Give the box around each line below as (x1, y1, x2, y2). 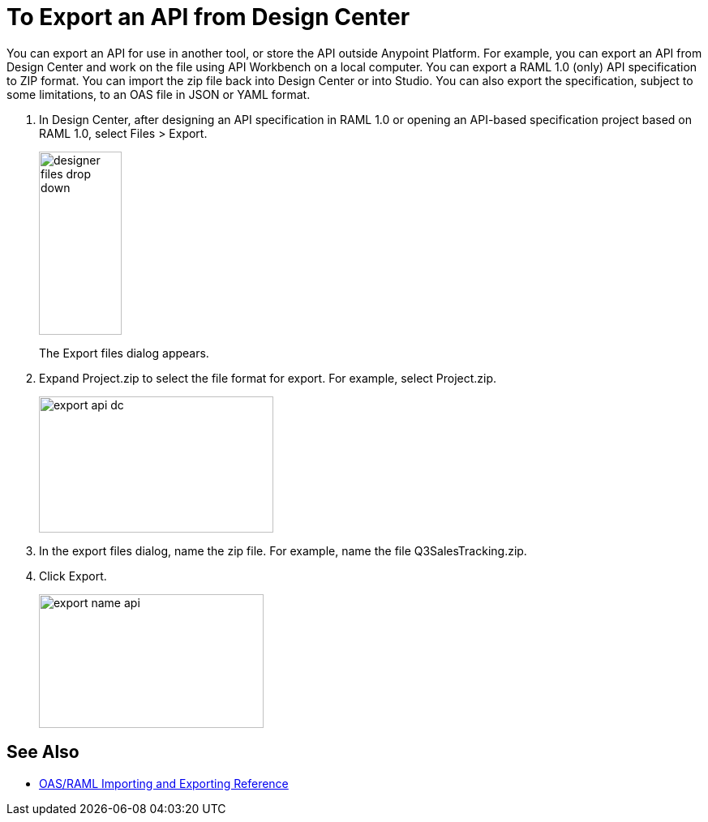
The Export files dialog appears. (39, 345, 209, 360)
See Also (6, 742, 79, 763)
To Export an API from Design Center (6, 3, 410, 31)
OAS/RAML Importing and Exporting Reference (39, 776, 289, 790)
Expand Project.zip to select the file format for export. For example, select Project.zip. (39, 370, 497, 385)
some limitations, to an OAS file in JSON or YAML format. (6, 87, 311, 101)
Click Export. (39, 568, 107, 583)
